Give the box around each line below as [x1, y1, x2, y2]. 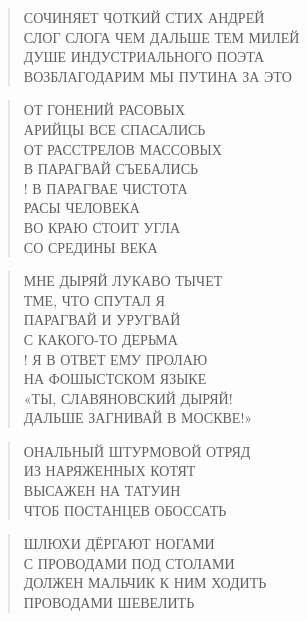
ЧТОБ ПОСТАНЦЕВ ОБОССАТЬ [23, 499, 227, 520]
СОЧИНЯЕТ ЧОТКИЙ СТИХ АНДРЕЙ [23, 7, 265, 27]
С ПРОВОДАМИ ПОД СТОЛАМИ [23, 552, 235, 573]
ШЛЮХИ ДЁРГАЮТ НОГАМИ [23, 533, 215, 554]
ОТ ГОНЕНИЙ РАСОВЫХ [23, 99, 186, 120]
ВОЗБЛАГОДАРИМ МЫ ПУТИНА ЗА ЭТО [23, 65, 292, 86]
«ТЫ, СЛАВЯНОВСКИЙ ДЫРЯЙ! [23, 387, 233, 408]
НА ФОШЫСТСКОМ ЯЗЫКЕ [23, 368, 207, 389]
